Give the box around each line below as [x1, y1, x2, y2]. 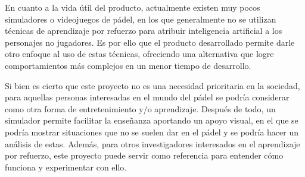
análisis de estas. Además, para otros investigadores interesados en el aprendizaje [5, 137, 300, 150]
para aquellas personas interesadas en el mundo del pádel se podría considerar [5, 91, 290, 103]
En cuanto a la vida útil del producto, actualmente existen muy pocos [5, 1, 260, 13]
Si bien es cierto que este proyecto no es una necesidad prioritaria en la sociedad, [5, 79, 300, 91]
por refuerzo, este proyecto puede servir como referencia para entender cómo [5, 149, 284, 162]
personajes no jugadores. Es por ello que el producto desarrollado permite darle [5, 36, 295, 48]
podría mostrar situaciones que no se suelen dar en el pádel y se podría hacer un [5, 125, 299, 138]
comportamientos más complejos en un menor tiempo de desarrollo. [5, 59, 251, 71]
